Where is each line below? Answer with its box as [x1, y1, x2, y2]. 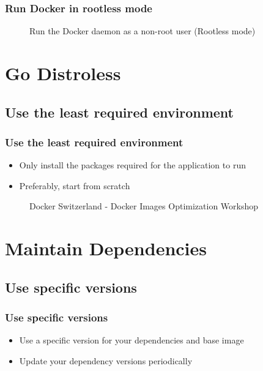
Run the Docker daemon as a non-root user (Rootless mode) [29, 24, 256, 37]
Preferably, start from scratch [19, 179, 130, 192]
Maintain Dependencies [5, 236, 207, 261]
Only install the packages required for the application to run [19, 159, 246, 171]
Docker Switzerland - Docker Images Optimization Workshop [29, 200, 259, 212]
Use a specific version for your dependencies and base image [19, 334, 244, 347]
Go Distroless [5, 61, 121, 85]
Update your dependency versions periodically [19, 354, 193, 367]
